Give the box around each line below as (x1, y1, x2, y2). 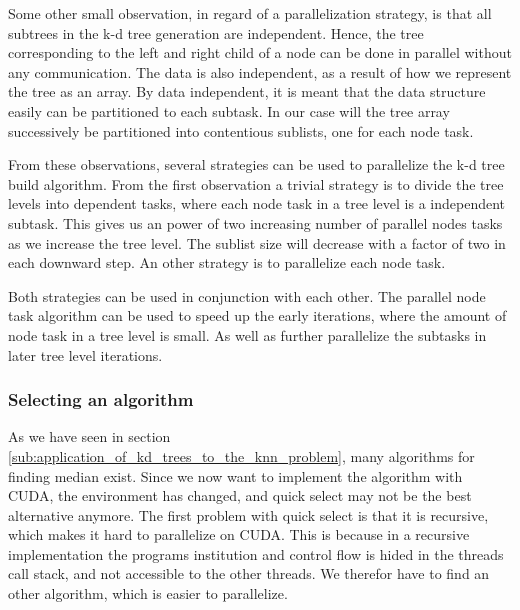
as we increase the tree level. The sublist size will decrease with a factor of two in (8, 232, 506, 253)
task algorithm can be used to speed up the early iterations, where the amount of (8, 305, 507, 326)
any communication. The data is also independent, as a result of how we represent (8, 61, 512, 82)
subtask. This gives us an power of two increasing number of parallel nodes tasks (8, 212, 503, 233)
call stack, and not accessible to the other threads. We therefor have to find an (8, 563, 490, 584)
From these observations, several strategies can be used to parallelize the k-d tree (8, 154, 505, 175)
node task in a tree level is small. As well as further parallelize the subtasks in (8, 324, 487, 345)
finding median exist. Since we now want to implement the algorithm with (8, 465, 463, 486)
